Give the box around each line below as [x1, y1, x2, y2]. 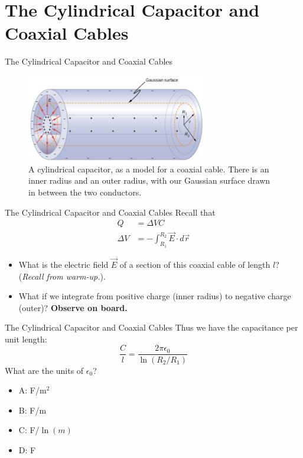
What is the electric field [18, 258, 109, 270]
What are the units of [5, 364, 84, 376]
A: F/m [18, 384, 47, 396]
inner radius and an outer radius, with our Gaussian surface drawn [28, 174, 271, 187]
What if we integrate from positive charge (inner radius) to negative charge [18, 290, 291, 302]
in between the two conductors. [28, 186, 142, 198]
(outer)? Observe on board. [18, 301, 128, 313]
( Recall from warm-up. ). [18, 270, 106, 282]
